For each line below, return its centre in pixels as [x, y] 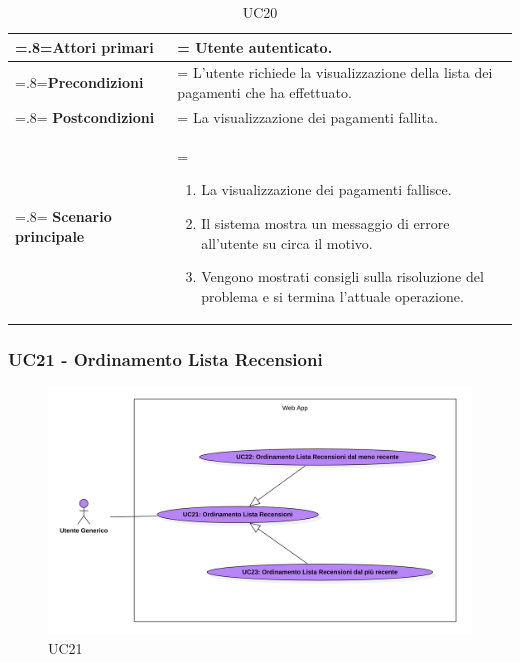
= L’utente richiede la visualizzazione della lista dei [335, 72]
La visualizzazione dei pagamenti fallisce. [326, 189]
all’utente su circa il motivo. [287, 242]
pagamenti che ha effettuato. [264, 92]
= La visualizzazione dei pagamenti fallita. [307, 116]
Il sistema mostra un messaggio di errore [325, 222]
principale [50, 235]
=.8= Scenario [63, 215]
